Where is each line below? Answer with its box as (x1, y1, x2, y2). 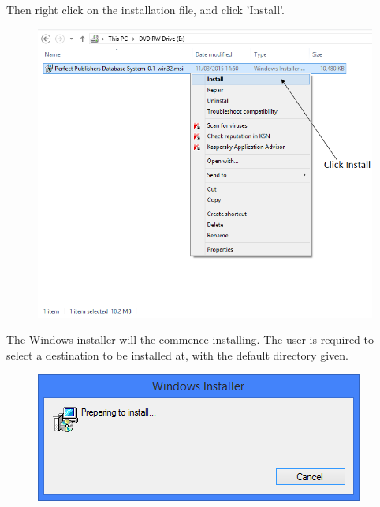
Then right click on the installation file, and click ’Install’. (6, 2, 285, 17)
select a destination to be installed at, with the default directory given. (6, 346, 348, 363)
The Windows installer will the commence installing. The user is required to (6, 331, 374, 348)
